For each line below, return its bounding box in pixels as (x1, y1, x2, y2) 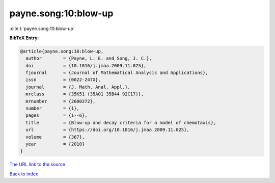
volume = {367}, (25, 134, 85, 140)
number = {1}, (25, 106, 80, 112)
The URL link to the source (9, 161, 66, 168)
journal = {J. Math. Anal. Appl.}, (25, 84, 131, 90)
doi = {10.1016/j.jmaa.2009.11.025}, (25, 63, 147, 68)
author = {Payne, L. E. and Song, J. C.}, (25, 56, 152, 61)
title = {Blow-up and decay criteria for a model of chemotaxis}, (25, 120, 216, 125)
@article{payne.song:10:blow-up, (20, 48, 104, 54)
